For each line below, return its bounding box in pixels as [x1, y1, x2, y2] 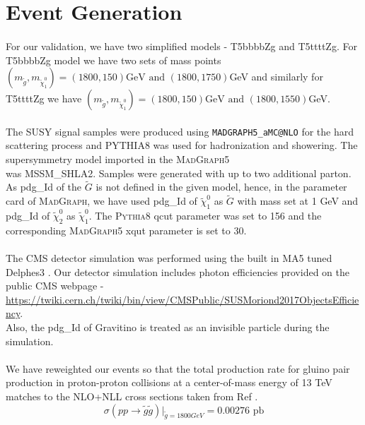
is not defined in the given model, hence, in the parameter [95, 179, 347, 194]
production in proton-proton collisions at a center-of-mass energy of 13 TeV [6, 375, 332, 390]
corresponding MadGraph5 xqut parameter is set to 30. [6, 222, 247, 237]
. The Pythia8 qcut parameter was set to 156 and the [88, 208, 322, 223]
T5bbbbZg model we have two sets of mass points [6, 52, 221, 67]
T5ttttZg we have [6, 91, 82, 106]
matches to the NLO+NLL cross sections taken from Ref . [6, 388, 258, 403]
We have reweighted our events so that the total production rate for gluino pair [6, 361, 350, 376]
